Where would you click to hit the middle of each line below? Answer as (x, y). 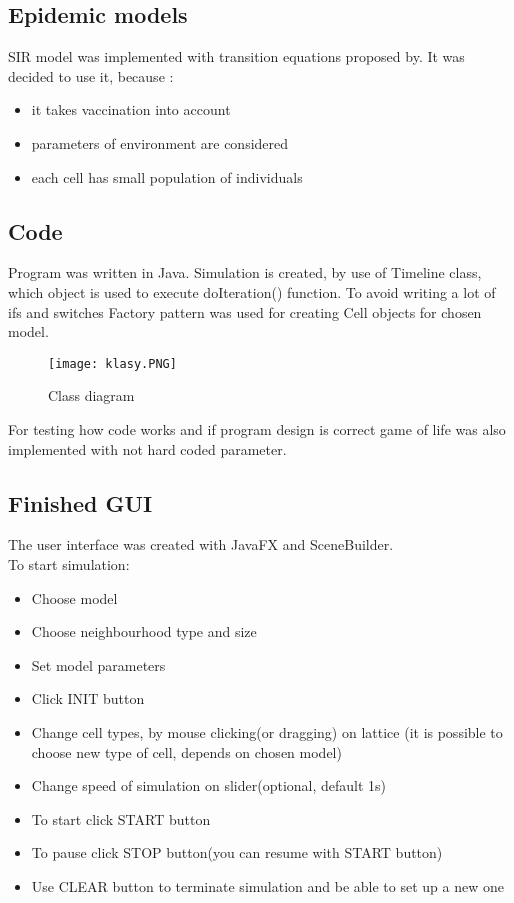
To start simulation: (69, 563)
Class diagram (91, 395)
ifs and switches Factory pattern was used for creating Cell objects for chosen (245, 311)
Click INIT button (88, 698)
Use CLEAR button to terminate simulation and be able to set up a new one (267, 885)
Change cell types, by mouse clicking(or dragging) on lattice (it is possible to (267, 731)
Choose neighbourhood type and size (144, 631)
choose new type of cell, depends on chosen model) (186, 751)
